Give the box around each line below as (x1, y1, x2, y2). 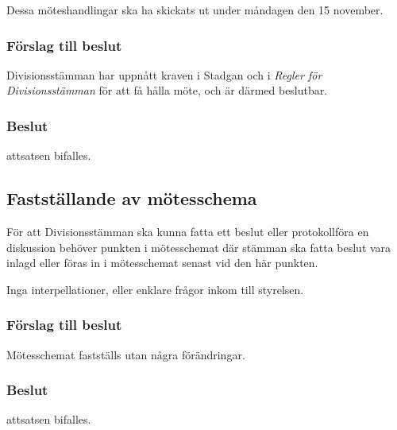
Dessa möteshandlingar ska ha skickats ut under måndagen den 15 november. (6, 2, 384, 17)
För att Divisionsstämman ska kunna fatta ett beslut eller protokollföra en (6, 223, 369, 240)
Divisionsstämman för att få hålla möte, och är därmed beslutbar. (6, 82, 328, 99)
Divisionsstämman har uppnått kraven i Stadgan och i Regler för (6, 66, 322, 83)
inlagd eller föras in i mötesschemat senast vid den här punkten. (6, 254, 318, 271)
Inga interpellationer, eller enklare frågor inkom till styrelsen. (6, 281, 304, 297)
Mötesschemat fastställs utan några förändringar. (6, 346, 245, 362)
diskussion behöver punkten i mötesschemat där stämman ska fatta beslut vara (6, 238, 391, 255)
